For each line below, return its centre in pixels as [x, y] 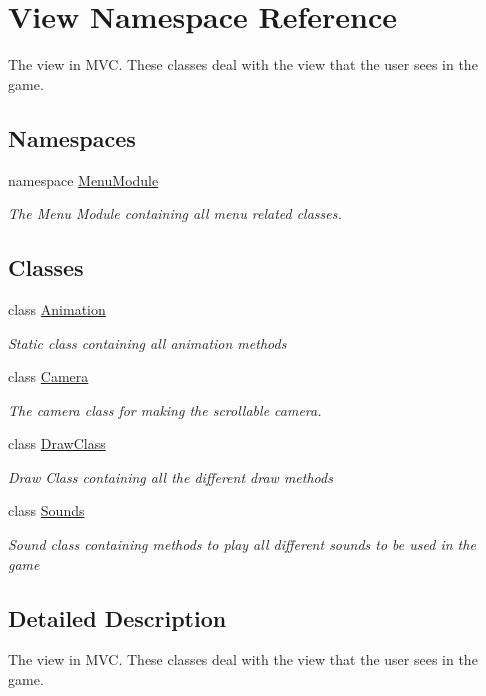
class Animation [57, 308]
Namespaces [72, 137]
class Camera [48, 376]
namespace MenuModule [83, 179]
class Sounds [46, 510]
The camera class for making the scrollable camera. [165, 409]
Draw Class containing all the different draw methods [170, 476]
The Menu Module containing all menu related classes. [175, 213]
